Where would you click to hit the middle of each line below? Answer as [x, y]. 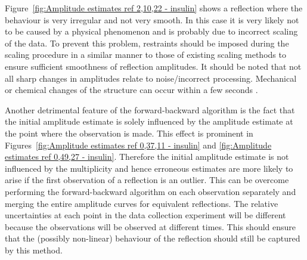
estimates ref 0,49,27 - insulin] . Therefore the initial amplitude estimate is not [147, 157]
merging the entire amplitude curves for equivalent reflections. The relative [142, 203]
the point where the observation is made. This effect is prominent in [129, 133]
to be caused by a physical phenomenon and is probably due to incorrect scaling [151, 31]
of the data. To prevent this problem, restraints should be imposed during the [147, 43]
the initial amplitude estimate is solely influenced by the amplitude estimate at [149, 121]
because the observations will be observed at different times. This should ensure [151, 226]
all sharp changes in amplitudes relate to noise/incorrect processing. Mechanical [151, 78]
